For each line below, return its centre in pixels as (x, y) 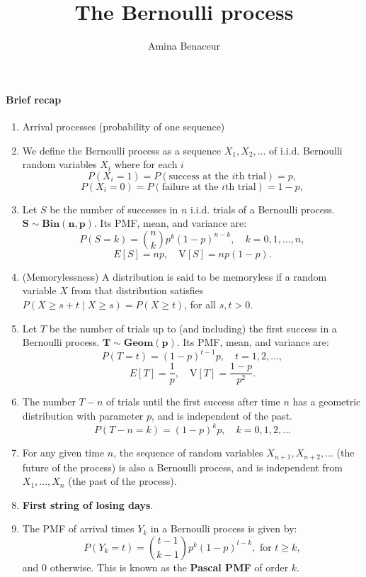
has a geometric (327, 402)
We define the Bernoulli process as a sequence (121, 150)
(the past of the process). (122, 481)
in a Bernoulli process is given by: (224, 528)
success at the (199, 176)
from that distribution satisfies (137, 290)
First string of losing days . (88, 504)
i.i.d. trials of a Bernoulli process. (263, 209)
